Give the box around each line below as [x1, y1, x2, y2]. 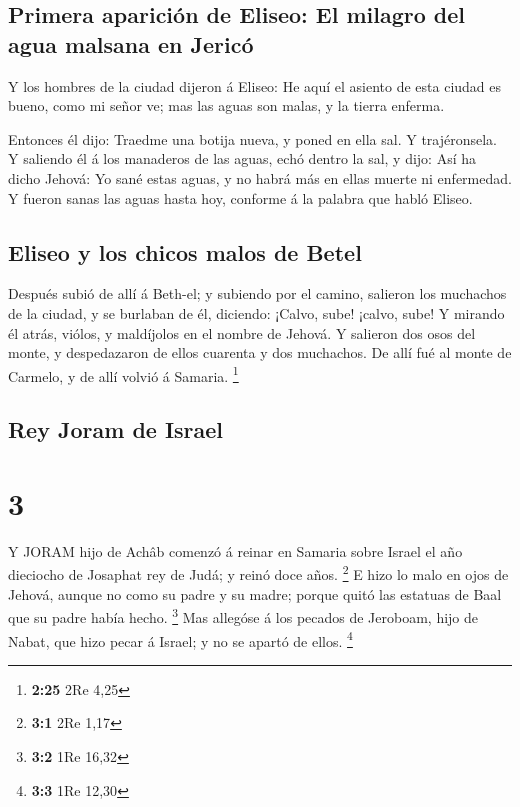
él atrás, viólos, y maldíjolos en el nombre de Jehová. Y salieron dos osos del [8, 322, 476, 343]
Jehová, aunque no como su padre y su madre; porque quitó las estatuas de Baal [8, 583, 502, 604]
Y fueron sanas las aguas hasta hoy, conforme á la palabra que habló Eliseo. [8, 187, 473, 208]
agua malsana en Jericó [8, 28, 254, 59]
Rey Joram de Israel [8, 414, 224, 445]
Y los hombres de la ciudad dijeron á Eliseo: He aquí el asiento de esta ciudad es [8, 75, 502, 96]
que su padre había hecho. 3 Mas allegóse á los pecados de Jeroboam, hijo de [8, 604, 479, 627]
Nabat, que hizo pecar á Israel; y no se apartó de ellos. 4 [8, 627, 353, 651]
